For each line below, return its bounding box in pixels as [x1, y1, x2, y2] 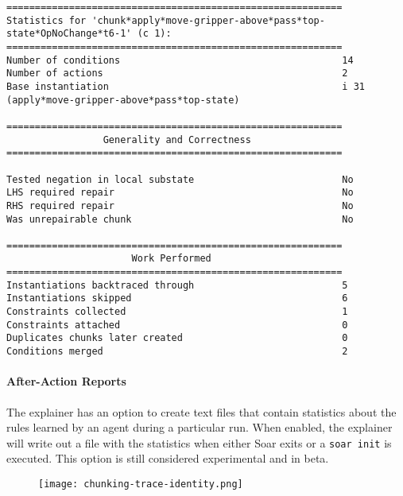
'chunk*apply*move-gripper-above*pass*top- [91, 14, 325, 26]
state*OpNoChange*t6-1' [6, 28, 132, 40]
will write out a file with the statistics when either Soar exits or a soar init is [6, 434, 392, 451]
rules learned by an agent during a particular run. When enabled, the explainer [6, 419, 393, 436]
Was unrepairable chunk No [6, 213, 354, 225]
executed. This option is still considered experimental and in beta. [6, 450, 329, 467]
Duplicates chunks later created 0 [6, 332, 348, 344]
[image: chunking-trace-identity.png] [38, 478, 243, 490]
